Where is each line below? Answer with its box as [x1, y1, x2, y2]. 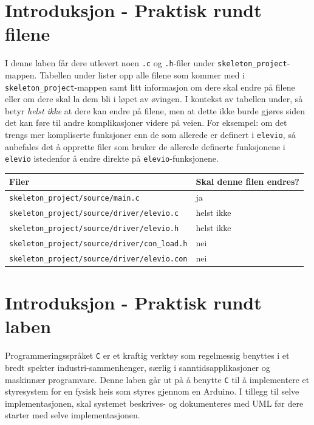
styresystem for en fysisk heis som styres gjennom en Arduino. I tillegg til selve [5, 385, 299, 398]
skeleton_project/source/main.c [9, 194, 140, 203]
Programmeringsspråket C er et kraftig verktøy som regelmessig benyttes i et [5, 349, 290, 362]
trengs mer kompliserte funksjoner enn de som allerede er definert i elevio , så [5, 128, 296, 140]
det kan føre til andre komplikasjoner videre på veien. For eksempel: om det [5, 116, 287, 129]
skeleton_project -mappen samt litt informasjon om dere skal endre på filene [5, 80, 295, 93]
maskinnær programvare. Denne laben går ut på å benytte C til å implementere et [5, 373, 310, 385]
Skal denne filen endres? [196, 175, 299, 188]
